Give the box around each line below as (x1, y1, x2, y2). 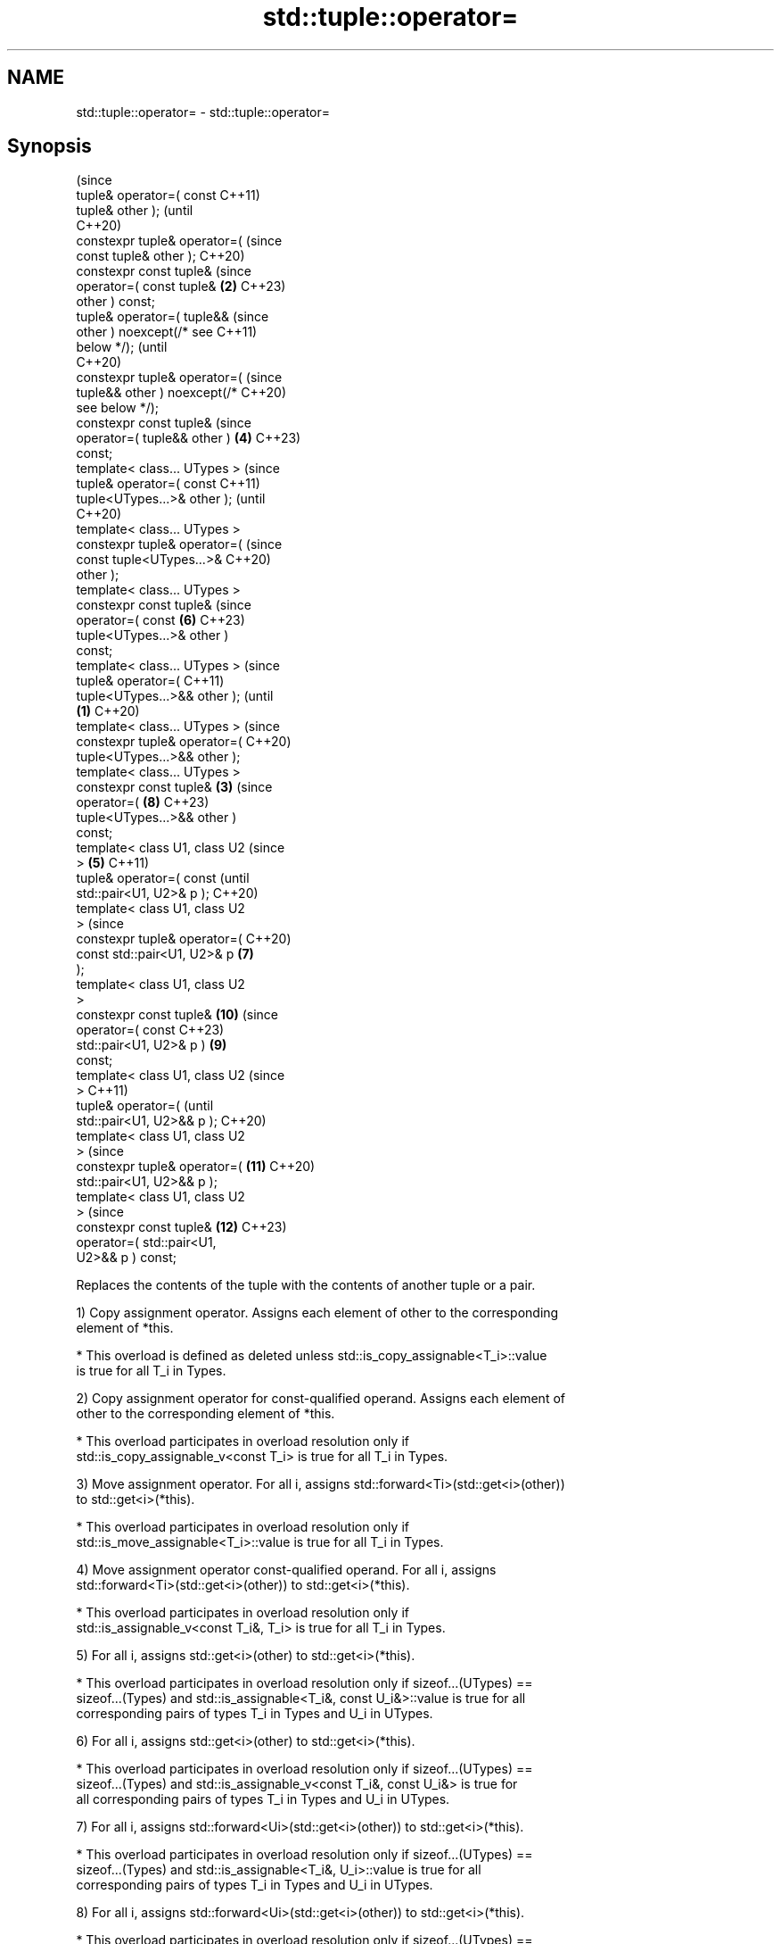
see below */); (76, 400, 160, 416)
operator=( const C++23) (76, 1022, 225, 1038)
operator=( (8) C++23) (76, 794, 210, 810)
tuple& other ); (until (76, 203, 193, 219)
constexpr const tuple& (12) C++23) (76, 1219, 287, 1235)
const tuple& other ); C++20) (76, 248, 245, 264)
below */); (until (76, 339, 168, 355)
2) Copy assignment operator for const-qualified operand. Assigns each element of (76, 1391, 565, 1407)
